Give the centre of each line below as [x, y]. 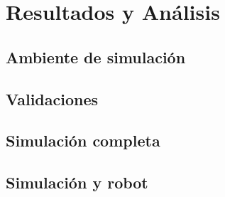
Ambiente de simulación [96, 57]
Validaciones [52, 98]
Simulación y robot [77, 182]
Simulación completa [83, 140]
